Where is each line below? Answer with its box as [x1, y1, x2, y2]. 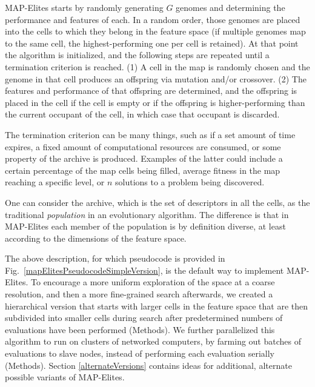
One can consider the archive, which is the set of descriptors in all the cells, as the [5, 196, 310, 208]
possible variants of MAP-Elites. [5, 371, 125, 383]
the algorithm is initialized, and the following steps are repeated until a [5, 48, 270, 61]
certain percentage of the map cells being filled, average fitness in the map [5, 164, 280, 176]
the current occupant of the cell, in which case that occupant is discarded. [5, 108, 280, 121]
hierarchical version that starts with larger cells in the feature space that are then [5, 299, 308, 312]
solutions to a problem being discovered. [114, 176, 265, 188]
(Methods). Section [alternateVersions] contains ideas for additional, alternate [5, 359, 292, 371]
